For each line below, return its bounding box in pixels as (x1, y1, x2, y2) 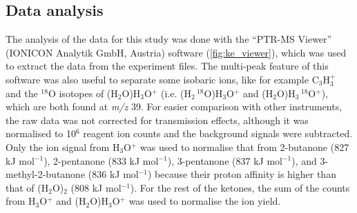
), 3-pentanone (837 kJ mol (167, 153, 282, 168)
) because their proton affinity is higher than (148, 167, 336, 181)
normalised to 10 (6, 126, 77, 141)
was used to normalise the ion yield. (128, 194, 281, 208)
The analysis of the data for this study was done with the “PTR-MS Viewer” (6, 32, 332, 46)
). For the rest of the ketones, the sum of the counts (130, 180, 350, 194)
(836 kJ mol (88, 167, 139, 181)
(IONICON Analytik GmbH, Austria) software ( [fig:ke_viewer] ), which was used (6, 45, 347, 59)
